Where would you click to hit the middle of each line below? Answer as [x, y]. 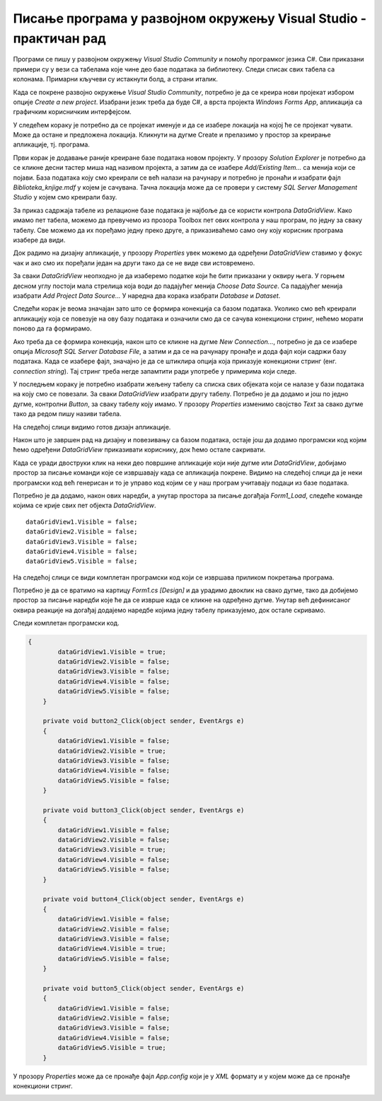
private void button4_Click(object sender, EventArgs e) [144, 899]
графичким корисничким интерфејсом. [73, 112]
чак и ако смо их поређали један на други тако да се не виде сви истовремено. [134, 263]
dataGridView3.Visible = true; [112, 850]
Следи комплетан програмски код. [66, 623]
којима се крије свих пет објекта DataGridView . [85, 505]
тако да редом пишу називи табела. [67, 414]
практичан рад [59, 38]
